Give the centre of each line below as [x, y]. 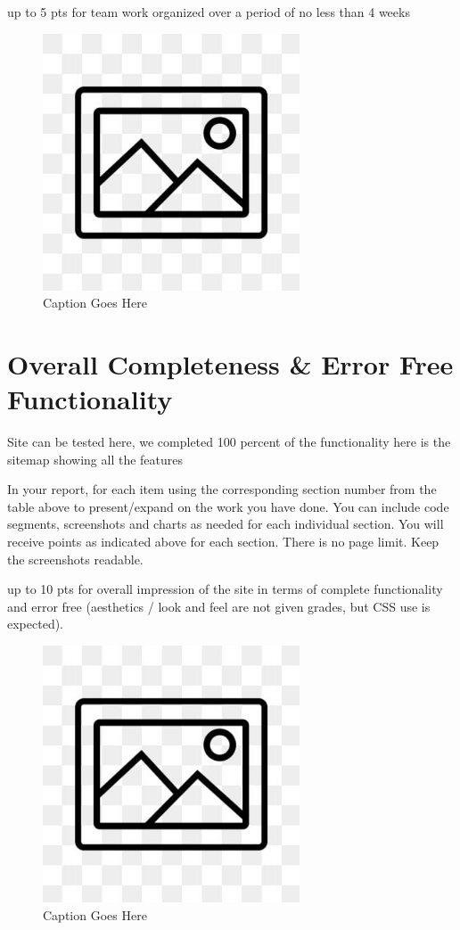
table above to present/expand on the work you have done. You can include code [228, 506]
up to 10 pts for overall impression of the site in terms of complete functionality [225, 589]
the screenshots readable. [75, 559]
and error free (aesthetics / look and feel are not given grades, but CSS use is [219, 606]
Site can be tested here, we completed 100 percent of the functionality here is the [229, 442]
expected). [35, 624]
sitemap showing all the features [95, 459]
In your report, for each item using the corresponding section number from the [222, 489]
